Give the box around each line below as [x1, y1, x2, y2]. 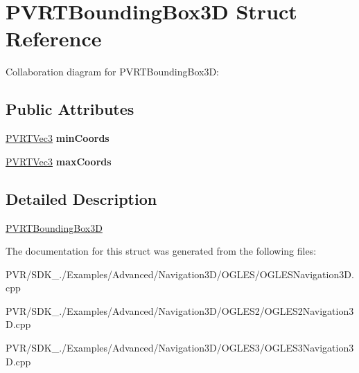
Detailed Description [6, 188, 157, 209]
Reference [6, 24, 102, 53]
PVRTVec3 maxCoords [6, 154, 112, 168]
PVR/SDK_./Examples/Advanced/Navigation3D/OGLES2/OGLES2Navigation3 [6, 303, 354, 318]
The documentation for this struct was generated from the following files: [6, 244, 317, 258]
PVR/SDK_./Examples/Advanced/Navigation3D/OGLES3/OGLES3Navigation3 [6, 340, 354, 355]
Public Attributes [6, 98, 134, 120]
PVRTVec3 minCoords [6, 131, 110, 145]
